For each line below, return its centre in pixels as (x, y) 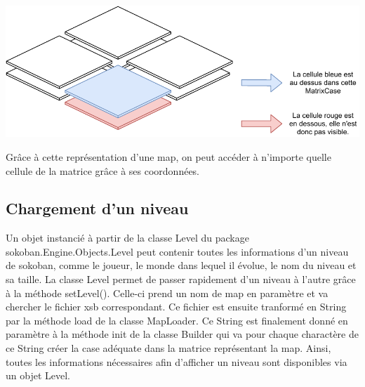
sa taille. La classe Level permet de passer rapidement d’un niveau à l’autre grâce (181, 279)
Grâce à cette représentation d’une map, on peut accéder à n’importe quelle (168, 156)
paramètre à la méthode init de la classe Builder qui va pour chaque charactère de (182, 334)
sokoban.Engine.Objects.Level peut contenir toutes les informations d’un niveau (177, 251)
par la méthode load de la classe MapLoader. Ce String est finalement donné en (177, 320)
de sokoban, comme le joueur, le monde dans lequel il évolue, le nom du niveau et (181, 265)
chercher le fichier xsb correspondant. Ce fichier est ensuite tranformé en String (176, 307)
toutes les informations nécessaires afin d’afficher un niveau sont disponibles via (177, 361)
